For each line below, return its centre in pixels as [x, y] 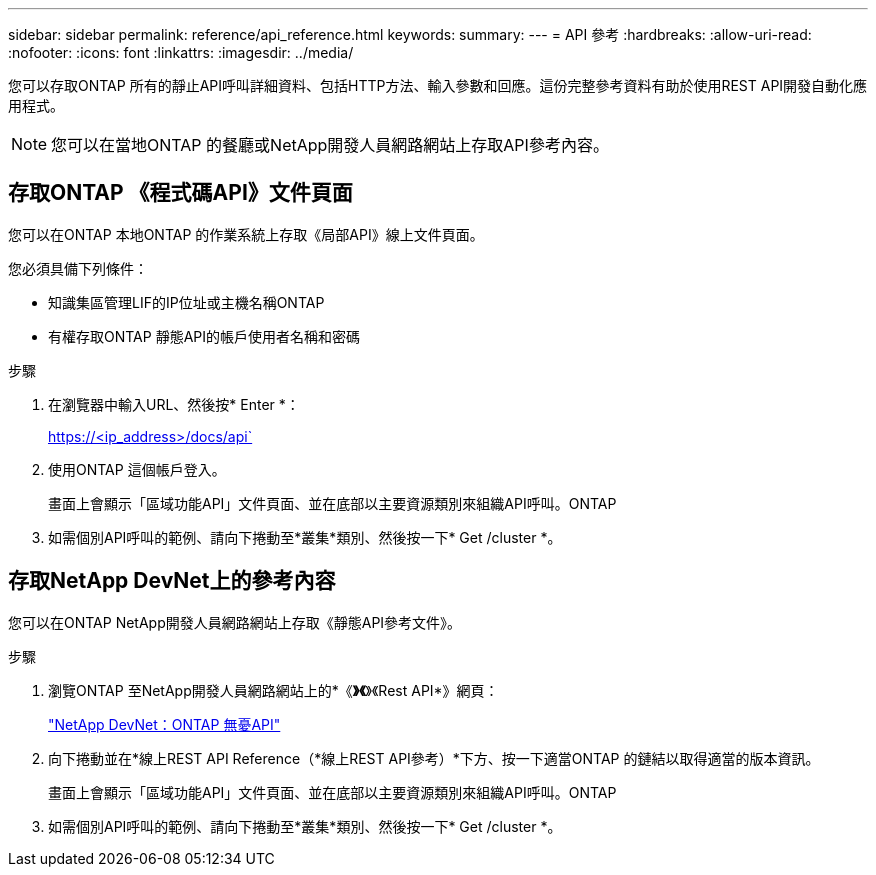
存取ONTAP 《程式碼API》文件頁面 [180, 193]
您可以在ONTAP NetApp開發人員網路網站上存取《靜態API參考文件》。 [235, 622]
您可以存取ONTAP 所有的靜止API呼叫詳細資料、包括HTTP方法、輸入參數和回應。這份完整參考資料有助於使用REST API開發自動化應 [438, 85]
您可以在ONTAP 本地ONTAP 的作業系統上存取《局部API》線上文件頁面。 [246, 234]
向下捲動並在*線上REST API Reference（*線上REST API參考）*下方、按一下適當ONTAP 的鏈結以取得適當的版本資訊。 [434, 758]
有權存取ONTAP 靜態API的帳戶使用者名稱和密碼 [204, 336]
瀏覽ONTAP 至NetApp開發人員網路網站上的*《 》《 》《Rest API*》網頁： [273, 690]
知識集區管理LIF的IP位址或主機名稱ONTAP [186, 302]
